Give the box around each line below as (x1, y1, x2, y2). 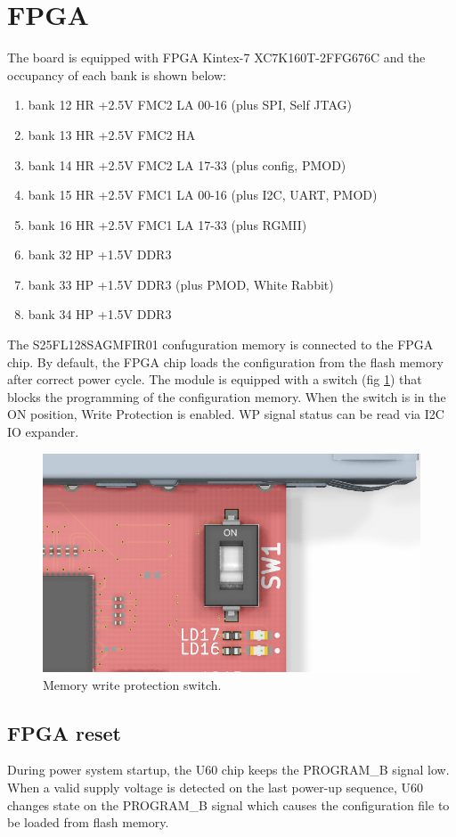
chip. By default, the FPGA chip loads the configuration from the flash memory (7, 352, 444, 371)
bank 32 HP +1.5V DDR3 (28, 245, 172, 264)
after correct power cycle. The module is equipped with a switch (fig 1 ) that (7, 370, 422, 389)
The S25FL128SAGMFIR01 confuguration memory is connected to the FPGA (7, 335, 434, 354)
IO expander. (7, 423, 79, 441)
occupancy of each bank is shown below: (7, 65, 226, 84)
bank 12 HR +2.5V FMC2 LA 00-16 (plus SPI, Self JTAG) (28, 95, 353, 114)
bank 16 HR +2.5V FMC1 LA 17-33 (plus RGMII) (28, 215, 307, 234)
